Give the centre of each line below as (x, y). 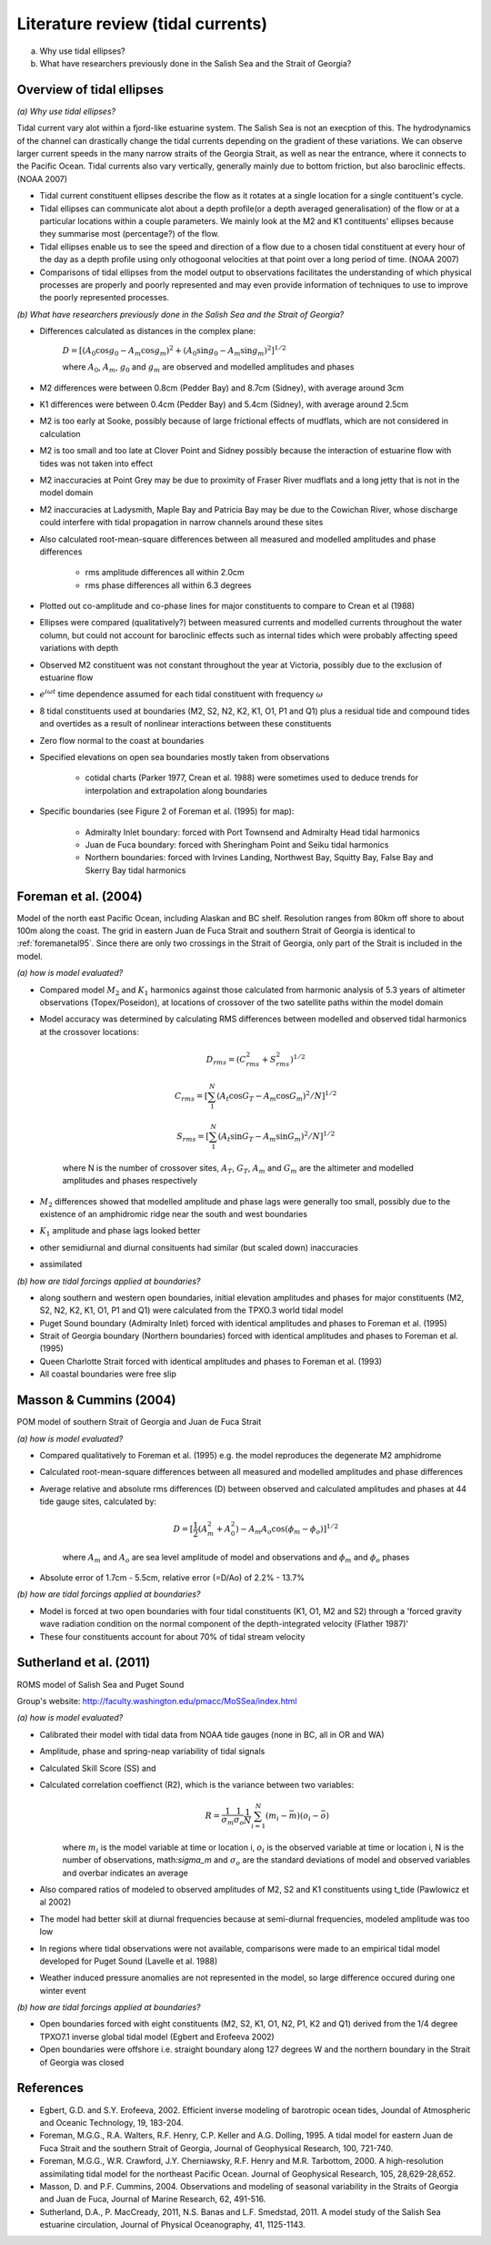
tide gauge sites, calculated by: (98, 1501)
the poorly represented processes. (105, 298)
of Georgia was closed (82, 2062)
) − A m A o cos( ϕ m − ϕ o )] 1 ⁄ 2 (287, 1529)
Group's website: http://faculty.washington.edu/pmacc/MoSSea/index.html (157, 1701)
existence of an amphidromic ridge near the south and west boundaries (174, 1214)
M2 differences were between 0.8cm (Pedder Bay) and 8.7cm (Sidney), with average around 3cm (222, 388)
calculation (60, 433)
